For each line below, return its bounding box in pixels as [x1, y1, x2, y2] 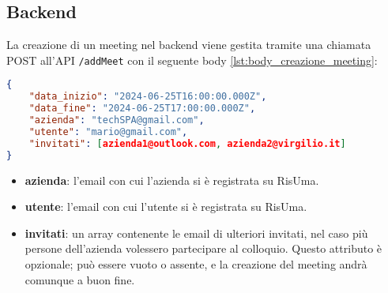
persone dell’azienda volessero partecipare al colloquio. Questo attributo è [24, 240, 382, 257]
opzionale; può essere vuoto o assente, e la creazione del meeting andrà [24, 255, 367, 272]
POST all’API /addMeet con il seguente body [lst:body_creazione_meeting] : [6, 51, 378, 68]
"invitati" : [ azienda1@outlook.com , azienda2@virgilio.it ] [28, 137, 346, 149]
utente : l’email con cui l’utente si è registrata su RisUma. [24, 198, 307, 215]
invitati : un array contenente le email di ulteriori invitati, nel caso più [24, 224, 368, 241]
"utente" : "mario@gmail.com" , [28, 126, 188, 137]
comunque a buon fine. [24, 271, 135, 287]
